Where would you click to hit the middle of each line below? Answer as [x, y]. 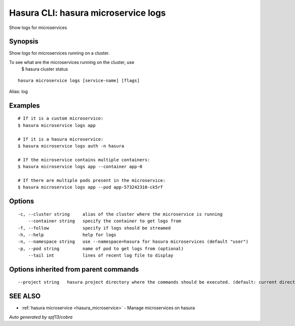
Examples [25, 105]
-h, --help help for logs [67, 235]
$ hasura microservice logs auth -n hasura [71, 146]
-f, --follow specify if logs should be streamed [94, 228]
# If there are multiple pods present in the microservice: [92, 180]
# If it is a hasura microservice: [61, 139]
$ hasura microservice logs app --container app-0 [80, 167]
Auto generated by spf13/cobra [41, 317]
